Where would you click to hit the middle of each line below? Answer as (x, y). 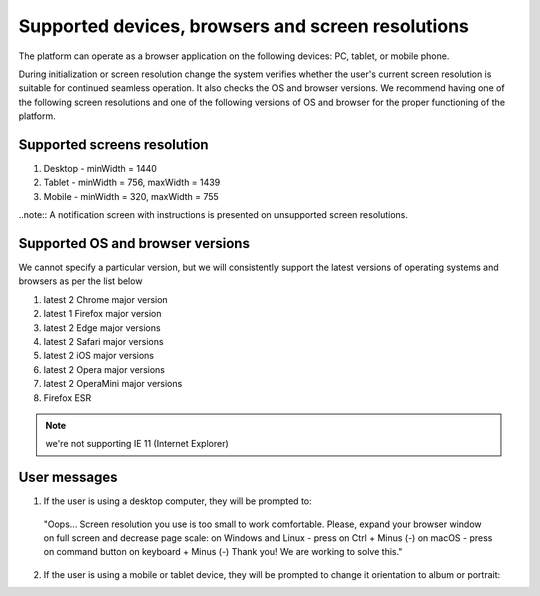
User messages (68, 477)
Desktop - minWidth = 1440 (100, 169)
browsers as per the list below (80, 281)
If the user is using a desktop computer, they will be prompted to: (177, 501)
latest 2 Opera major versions (104, 369)
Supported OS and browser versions (134, 243)
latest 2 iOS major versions (99, 356)
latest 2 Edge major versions (102, 327)
